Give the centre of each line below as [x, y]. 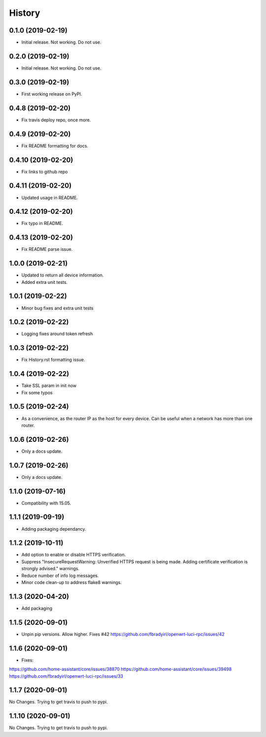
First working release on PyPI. [52, 94]
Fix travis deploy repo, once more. [56, 120]
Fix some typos [37, 392]
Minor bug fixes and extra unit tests [57, 308]
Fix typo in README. [42, 223]
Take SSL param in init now [49, 386]
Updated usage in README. [50, 197]
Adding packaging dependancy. [54, 529]
